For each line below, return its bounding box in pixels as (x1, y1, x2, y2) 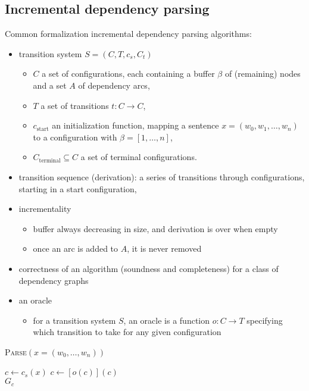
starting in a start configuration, (18, 182, 137, 195)
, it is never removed (127, 242, 202, 255)
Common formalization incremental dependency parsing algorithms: (5, 27, 252, 40)
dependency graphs (18, 274, 89, 286)
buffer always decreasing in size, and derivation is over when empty (33, 222, 278, 234)
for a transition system (33, 314, 116, 326)
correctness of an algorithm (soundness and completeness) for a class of (18, 262, 279, 274)
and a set (33, 79, 67, 91)
